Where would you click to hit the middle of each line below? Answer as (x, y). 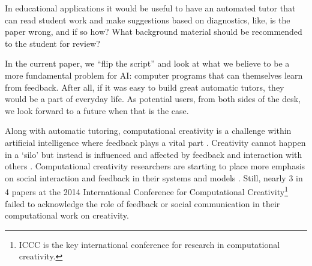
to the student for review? (52, 43)
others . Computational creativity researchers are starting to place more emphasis (155, 166)
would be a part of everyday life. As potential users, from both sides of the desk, (153, 99)
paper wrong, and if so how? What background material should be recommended (154, 32)
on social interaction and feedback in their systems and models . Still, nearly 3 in (154, 177)
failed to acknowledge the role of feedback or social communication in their (142, 203)
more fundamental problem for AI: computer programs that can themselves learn (154, 75)
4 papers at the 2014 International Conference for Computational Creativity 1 (147, 191)
